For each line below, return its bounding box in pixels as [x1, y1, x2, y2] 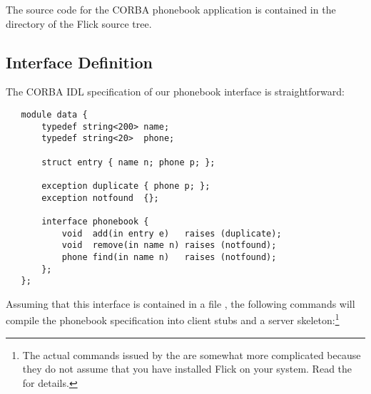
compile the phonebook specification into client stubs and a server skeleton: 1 [6, 311, 340, 328]
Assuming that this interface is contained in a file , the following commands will [6, 296, 355, 311]
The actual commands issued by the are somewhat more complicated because [22, 347, 361, 362]
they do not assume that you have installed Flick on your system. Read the [22, 361, 352, 376]
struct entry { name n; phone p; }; [41, 157, 215, 167]
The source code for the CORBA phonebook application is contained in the [6, 2, 336, 16]
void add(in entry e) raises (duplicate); [61, 228, 282, 239]
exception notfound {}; [41, 192, 159, 203]
